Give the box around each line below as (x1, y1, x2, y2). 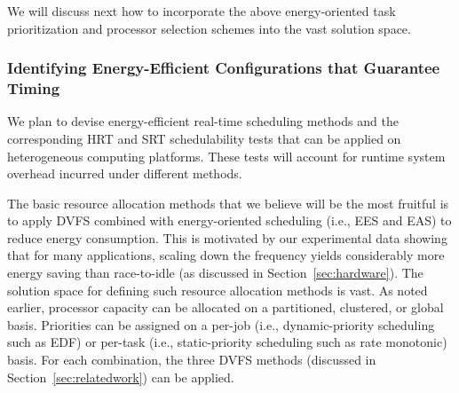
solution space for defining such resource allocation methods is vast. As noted (7, 280, 428, 299)
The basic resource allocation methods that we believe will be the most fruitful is (7, 193, 449, 212)
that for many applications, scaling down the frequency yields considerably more (7, 246, 445, 264)
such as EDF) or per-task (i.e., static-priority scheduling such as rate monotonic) (7, 333, 447, 351)
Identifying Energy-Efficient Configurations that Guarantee (7, 57, 440, 79)
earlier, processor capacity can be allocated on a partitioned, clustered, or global (7, 298, 444, 317)
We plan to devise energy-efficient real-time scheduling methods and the (7, 112, 399, 130)
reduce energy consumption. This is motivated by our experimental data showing (7, 228, 447, 247)
